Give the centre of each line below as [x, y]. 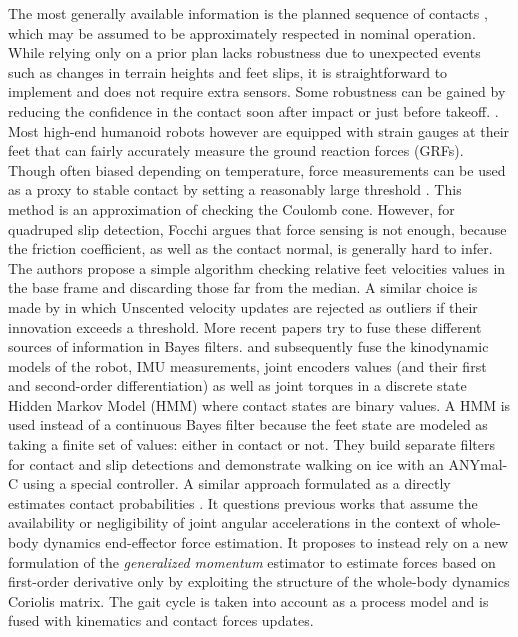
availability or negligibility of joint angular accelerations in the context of [232, 522]
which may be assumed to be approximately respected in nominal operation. [242, 32]
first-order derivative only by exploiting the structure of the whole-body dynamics [259, 581]
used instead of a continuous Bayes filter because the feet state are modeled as [248, 424]
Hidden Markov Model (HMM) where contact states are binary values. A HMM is [259, 404]
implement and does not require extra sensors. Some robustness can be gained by [257, 91]
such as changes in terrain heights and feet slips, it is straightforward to [228, 71]
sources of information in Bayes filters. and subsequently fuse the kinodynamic [248, 346]
